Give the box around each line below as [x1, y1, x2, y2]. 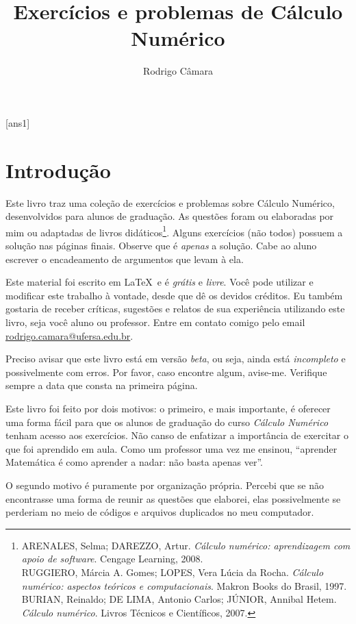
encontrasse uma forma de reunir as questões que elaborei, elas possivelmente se [5, 491, 341, 506]
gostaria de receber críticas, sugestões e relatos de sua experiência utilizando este [5, 301, 345, 316]
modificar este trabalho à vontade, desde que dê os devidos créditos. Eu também [5, 288, 343, 302]
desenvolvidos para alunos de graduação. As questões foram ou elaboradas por [5, 209, 334, 223]
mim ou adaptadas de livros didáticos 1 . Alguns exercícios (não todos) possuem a [5, 223, 343, 239]
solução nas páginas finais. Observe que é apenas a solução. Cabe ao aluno [5, 238, 317, 253]
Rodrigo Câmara [143, 64, 213, 78]
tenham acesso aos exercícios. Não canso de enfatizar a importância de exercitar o [5, 428, 349, 442]
